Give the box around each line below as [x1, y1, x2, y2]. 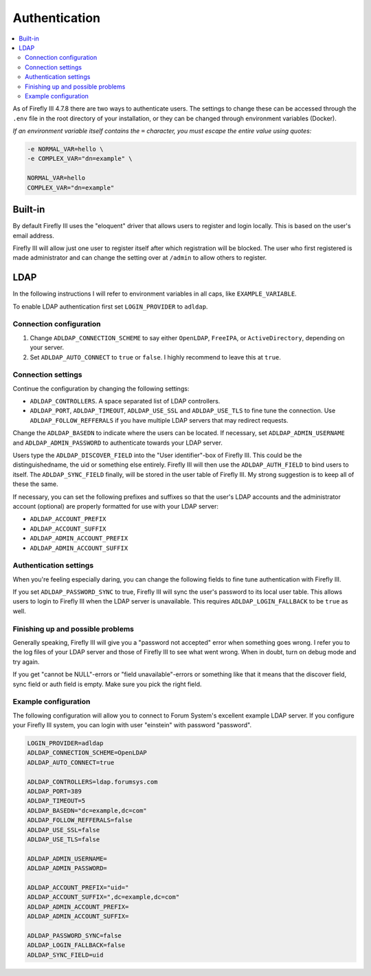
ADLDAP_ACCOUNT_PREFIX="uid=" [27, 883, 129, 891]
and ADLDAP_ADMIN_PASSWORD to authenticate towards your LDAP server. [12, 439, 223, 447]
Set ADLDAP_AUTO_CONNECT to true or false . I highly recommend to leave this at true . [30, 353, 282, 361]
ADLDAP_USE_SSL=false [27, 825, 100, 834]
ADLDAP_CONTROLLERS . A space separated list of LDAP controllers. [30, 397, 221, 406]
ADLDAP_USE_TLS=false [27, 835, 100, 843]
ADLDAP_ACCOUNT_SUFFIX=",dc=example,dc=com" [27, 894, 180, 901]
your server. [30, 344, 65, 352]
